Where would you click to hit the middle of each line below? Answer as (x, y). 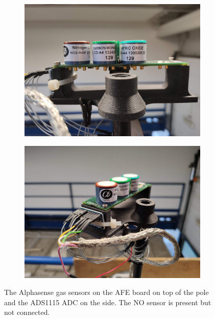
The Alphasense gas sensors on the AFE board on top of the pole (106, 292)
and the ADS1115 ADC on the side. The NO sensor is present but (108, 302)
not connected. (27, 312)
